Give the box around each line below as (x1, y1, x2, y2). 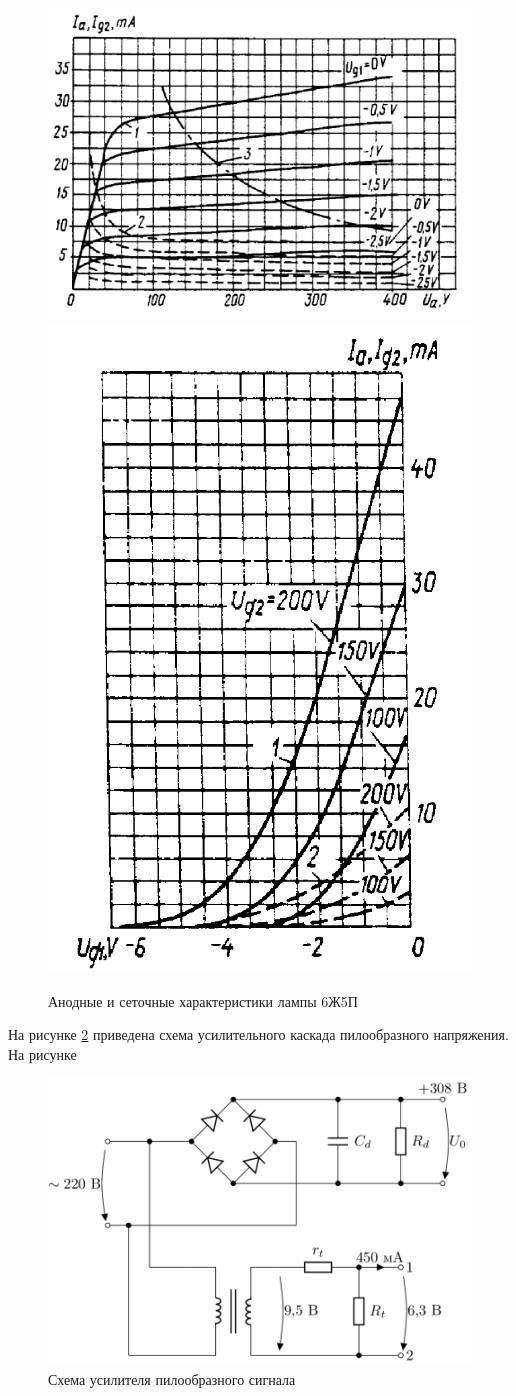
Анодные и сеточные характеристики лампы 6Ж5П (48, 990, 358, 1011)
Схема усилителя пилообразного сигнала (48, 1368, 296, 1389)
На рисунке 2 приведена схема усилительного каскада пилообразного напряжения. (8, 1024, 509, 1045)
